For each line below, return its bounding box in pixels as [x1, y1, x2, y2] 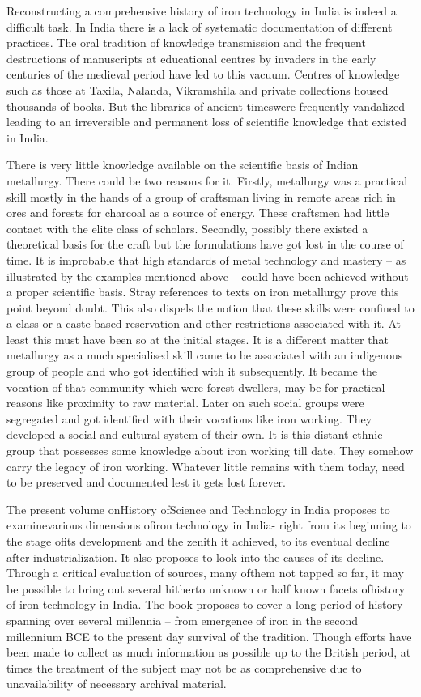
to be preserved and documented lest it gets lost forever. [6, 474, 286, 491]
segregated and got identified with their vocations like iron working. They [6, 410, 372, 427]
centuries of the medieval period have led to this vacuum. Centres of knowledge [6, 66, 400, 83]
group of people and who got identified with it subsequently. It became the [6, 363, 377, 380]
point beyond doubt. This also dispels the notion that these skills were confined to [6, 299, 415, 316]
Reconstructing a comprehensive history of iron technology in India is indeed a [6, 2, 397, 19]
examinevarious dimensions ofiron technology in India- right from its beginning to [6, 516, 411, 533]
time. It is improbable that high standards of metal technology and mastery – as [6, 251, 406, 268]
